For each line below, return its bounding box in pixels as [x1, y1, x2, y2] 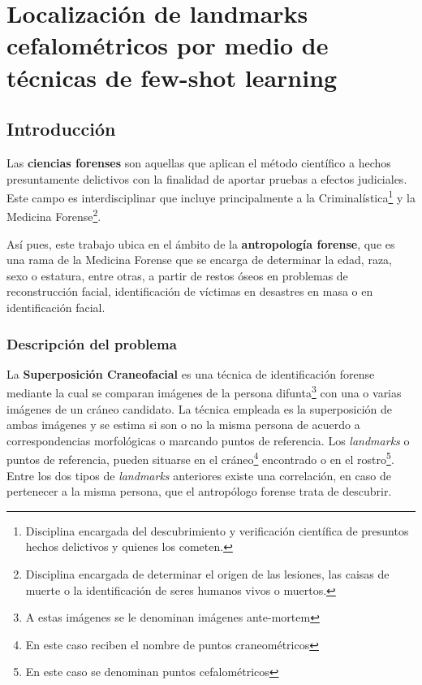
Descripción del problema [6, 333, 177, 353]
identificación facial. [6, 299, 105, 316]
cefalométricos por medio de [6, 28, 329, 62]
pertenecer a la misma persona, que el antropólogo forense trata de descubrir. [6, 483, 392, 500]
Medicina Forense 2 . [6, 206, 101, 225]
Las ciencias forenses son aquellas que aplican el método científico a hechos [6, 154, 391, 171]
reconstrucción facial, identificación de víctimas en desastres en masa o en [6, 283, 373, 300]
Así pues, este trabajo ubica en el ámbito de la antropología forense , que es [6, 235, 395, 252]
